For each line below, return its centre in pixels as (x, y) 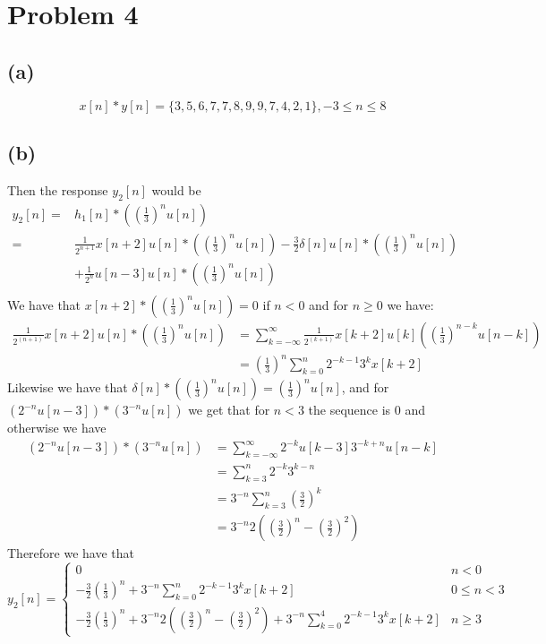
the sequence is (350, 410)
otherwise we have (57, 428)
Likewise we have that (68, 387)
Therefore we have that (71, 553)
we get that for (229, 410)
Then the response (58, 189)
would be (176, 189)
